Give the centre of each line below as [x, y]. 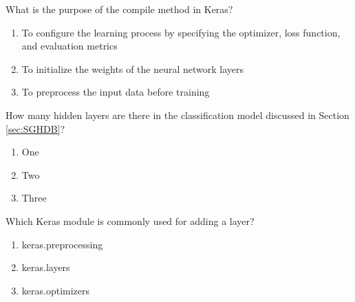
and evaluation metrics [69, 46]
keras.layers [46, 267]
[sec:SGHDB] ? [35, 128]
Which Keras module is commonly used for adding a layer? [130, 220]
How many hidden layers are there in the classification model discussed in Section [177, 115]
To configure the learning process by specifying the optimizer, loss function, [181, 32]
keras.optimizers [56, 290]
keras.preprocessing [62, 244]
